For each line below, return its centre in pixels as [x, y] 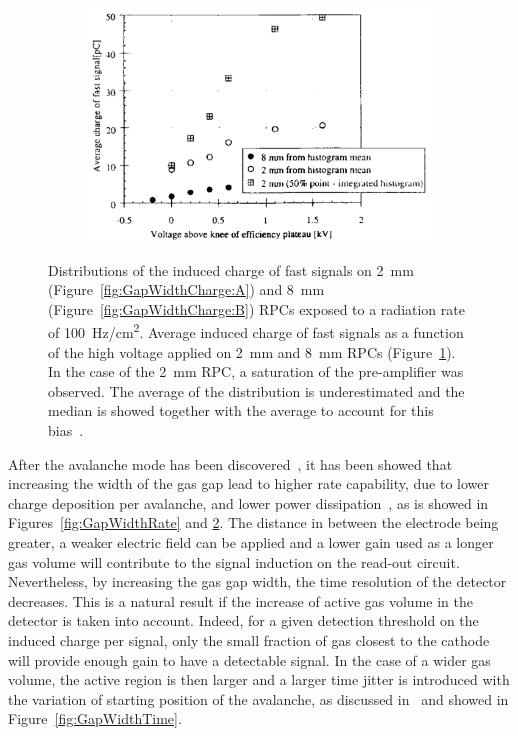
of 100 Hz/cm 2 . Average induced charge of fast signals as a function [256, 331]
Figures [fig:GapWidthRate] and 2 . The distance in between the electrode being [253, 522]
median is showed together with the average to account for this [241, 410]
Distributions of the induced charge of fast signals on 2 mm [231, 269]
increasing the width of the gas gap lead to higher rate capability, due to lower [248, 483]
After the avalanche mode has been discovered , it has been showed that [230, 463]
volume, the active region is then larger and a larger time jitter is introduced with [259, 679]
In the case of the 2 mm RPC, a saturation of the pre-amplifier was [256, 371]
